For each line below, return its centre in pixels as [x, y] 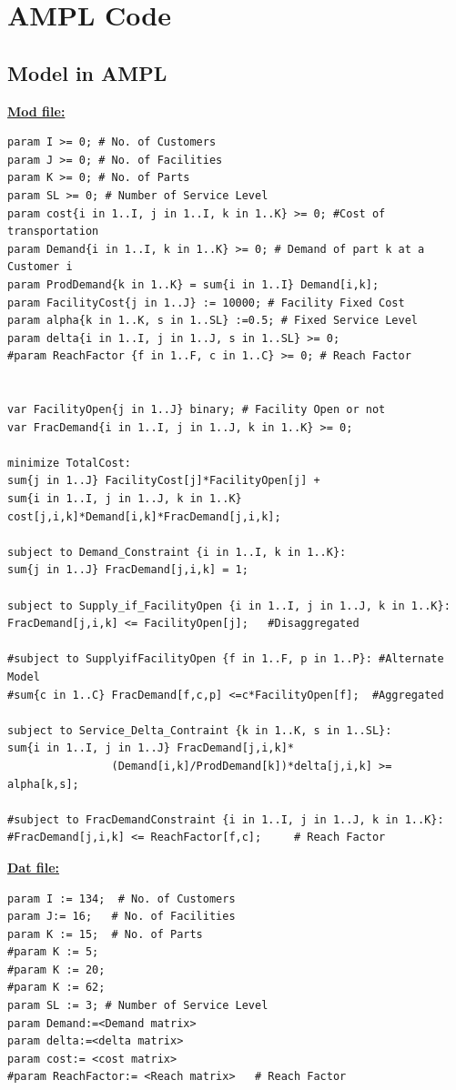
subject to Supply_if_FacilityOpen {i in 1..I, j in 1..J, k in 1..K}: [229, 606]
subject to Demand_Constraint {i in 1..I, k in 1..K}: [177, 552]
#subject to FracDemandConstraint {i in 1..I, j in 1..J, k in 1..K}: [226, 819]
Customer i [40, 267]
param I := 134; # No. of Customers [122, 898]
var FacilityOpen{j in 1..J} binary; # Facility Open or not [197, 410]
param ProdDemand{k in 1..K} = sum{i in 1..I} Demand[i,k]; [193, 284]
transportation [53, 232]
